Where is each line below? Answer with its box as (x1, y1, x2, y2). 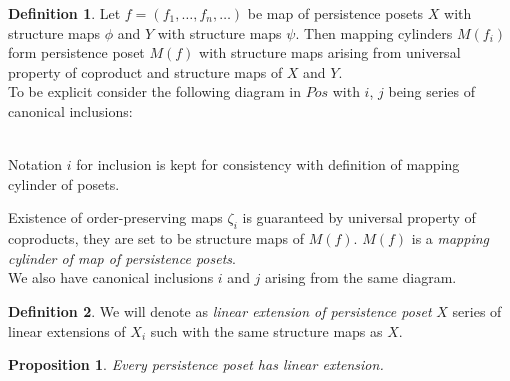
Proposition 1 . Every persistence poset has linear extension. (8, 354, 384, 375)
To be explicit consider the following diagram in (8, 81, 302, 102)
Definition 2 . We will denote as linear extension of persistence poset (8, 300, 432, 321)
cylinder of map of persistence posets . (8, 247, 236, 268)
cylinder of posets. (8, 173, 120, 194)
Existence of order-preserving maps (8, 207, 223, 228)
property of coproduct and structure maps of (8, 61, 283, 82)
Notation (8, 154, 63, 175)
